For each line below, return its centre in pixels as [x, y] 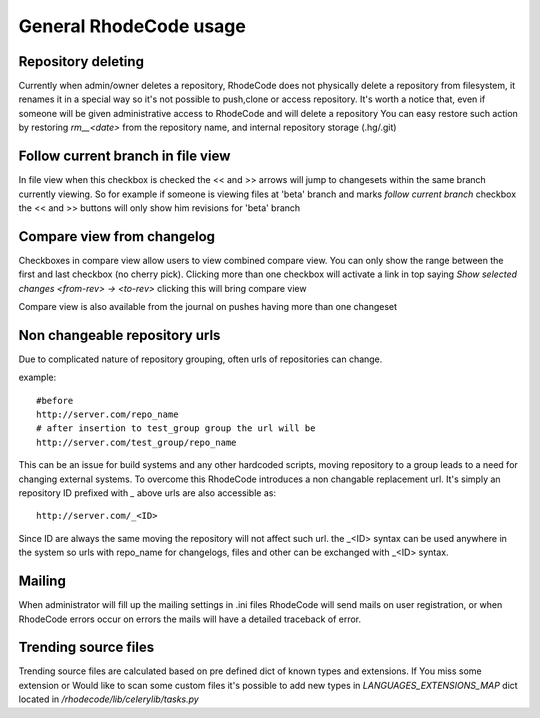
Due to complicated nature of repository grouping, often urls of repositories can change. [200, 359]
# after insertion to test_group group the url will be [176, 428]
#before [55, 400]
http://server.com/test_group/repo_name [136, 442]
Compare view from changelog [116, 236]
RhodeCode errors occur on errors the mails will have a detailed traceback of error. [190, 619]
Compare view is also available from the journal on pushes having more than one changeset [208, 306]
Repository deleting [81, 61]
